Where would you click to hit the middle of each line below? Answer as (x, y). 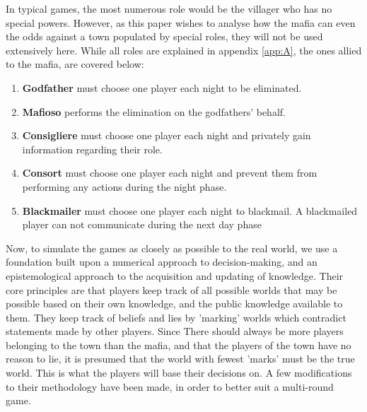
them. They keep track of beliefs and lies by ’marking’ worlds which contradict (176, 317)
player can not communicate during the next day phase (142, 224)
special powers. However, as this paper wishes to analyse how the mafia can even (181, 22)
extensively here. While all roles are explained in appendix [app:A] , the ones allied (184, 50)
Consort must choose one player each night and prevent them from (170, 173)
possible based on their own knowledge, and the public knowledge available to (174, 304)
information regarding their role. (92, 149)
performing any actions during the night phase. (124, 186)
